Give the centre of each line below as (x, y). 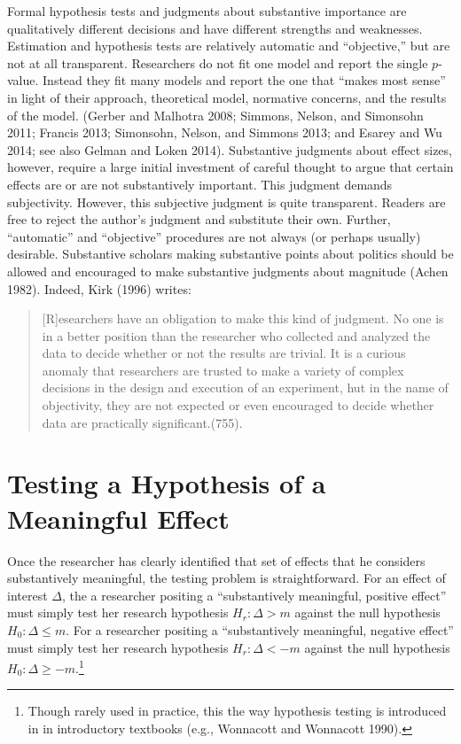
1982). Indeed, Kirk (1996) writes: (99, 288)
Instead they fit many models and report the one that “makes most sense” (244, 80)
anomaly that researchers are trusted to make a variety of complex (223, 370)
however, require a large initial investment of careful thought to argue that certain (230, 167)
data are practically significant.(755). (142, 422)
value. (23, 80)
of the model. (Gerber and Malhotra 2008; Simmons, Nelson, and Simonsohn (215, 115)
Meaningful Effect (118, 518)
